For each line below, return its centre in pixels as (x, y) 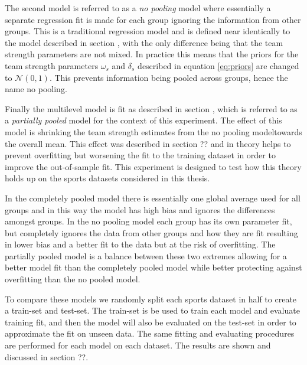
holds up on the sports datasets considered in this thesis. (107, 178)
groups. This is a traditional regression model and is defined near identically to (148, 31)
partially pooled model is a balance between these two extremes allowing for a (146, 255)
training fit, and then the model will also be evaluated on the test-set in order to (151, 322)
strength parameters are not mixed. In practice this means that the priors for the (152, 54)
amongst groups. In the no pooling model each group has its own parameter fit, (148, 221)
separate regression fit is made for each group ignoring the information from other (153, 19)
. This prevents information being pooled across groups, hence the (169, 77)
